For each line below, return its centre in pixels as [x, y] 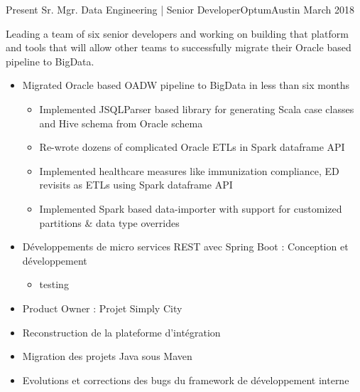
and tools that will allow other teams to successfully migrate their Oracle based [179, 47]
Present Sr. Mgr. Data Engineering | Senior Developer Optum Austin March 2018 [180, 9]
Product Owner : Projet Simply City [102, 308]
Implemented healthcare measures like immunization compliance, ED [189, 170]
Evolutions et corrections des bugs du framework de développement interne [186, 380]
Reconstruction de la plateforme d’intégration [121, 332]
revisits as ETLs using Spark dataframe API [136, 185]
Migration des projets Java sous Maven [107, 356]
